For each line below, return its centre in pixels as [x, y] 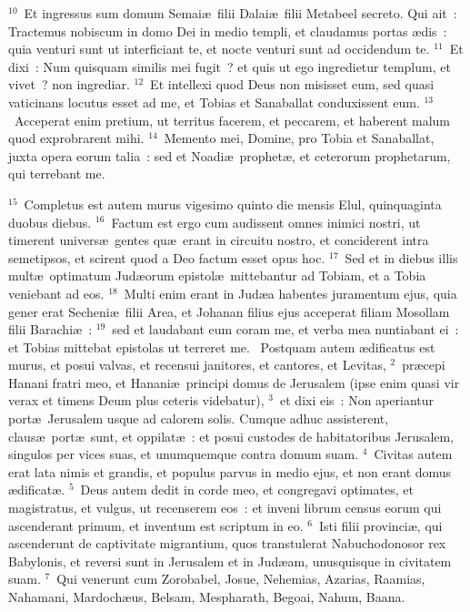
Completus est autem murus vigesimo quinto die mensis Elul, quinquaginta [233, 204]
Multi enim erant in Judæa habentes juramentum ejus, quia [290, 293]
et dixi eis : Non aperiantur [357, 400]
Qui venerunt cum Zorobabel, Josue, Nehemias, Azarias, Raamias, [241, 579]
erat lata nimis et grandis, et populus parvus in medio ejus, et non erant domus [230, 471]
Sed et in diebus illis [401, 257]
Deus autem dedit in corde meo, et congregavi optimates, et [247, 490]
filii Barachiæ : [50, 329]
